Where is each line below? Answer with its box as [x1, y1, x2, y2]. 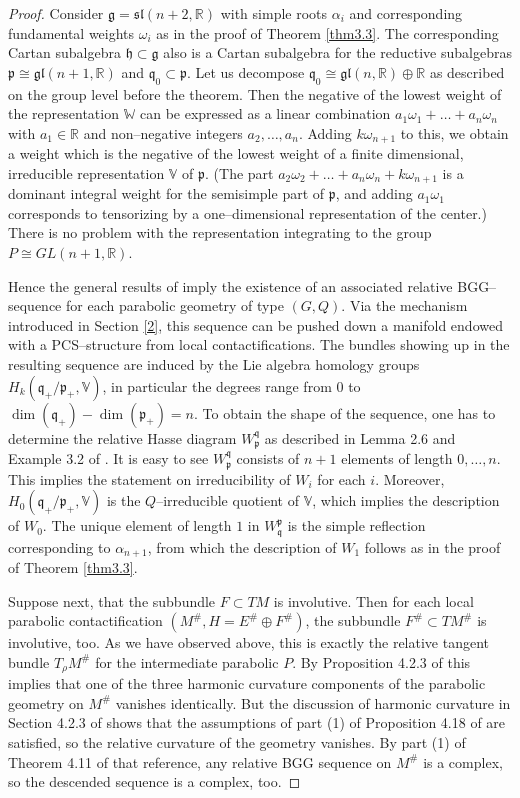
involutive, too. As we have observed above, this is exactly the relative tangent [8, 632, 490, 653]
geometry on [8, 692, 84, 713]
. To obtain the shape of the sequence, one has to [193, 402, 496, 423]
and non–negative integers [83, 122, 243, 143]
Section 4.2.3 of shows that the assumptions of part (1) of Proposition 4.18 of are [8, 712, 506, 733]
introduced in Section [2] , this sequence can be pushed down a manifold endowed [8, 314, 503, 335]
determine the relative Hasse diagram [8, 427, 237, 448]
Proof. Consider [8, 3, 104, 23]
